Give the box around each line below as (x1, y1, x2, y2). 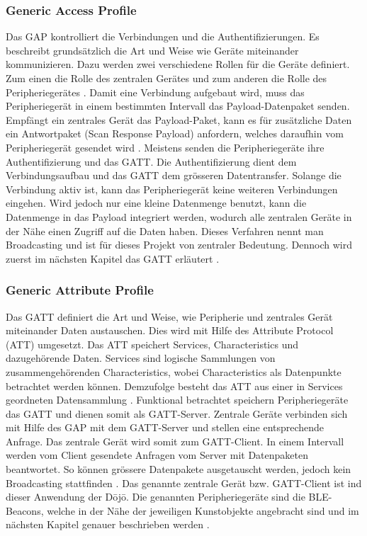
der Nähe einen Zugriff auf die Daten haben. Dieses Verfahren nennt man (6, 223, 324, 238)
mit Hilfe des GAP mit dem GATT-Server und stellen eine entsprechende (6, 420, 324, 435)
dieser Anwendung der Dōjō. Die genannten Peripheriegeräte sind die (6, 489, 305, 504)
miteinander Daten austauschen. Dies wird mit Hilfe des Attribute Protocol (6, 323, 334, 338)
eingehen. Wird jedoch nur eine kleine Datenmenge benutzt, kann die (6, 195, 307, 210)
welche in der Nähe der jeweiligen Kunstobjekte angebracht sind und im (47, 503, 359, 518)
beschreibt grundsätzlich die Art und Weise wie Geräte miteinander (6, 42, 299, 57)
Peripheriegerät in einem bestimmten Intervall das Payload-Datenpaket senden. (6, 98, 350, 113)
